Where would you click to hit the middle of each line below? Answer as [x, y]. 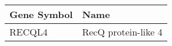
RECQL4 [29, 32]
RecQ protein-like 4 [122, 32]
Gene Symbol [41, 14]
